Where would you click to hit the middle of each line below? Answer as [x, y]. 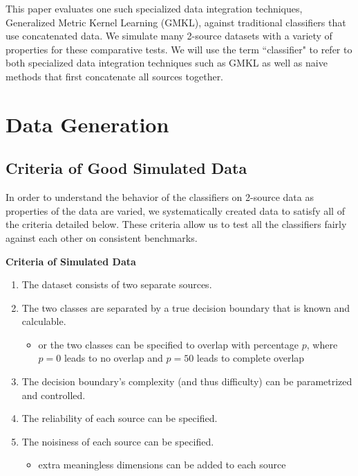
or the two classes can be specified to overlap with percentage [169, 344]
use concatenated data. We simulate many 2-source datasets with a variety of [169, 36]
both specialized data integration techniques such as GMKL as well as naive [167, 63]
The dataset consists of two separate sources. [117, 284]
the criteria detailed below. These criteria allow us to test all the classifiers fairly [176, 224]
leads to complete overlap [251, 358]
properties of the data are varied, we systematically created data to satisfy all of [175, 210]
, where [322, 344]
